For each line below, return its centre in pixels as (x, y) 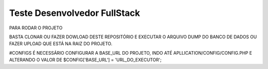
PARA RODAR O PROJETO (36, 28)
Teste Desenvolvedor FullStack (75, 13)
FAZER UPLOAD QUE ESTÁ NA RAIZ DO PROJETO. (61, 44)
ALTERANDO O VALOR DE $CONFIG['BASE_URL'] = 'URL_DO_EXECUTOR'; (85, 60)
